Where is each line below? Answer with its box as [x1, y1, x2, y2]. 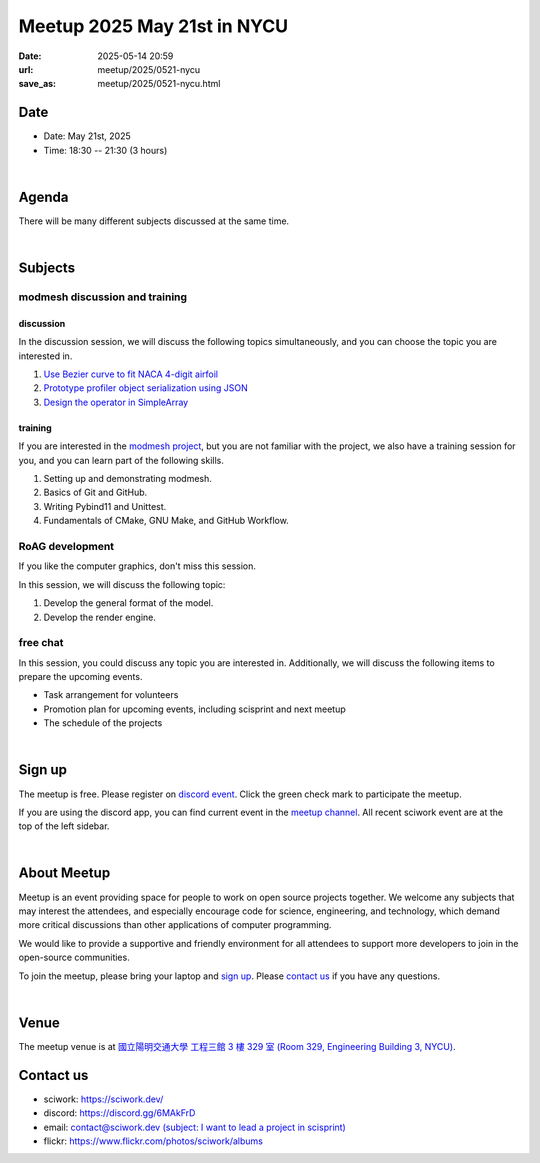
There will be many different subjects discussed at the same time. [18, 215, 290, 227]
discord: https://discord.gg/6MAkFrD [43, 1107, 196, 1119]
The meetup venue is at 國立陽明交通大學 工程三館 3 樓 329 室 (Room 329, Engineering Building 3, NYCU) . [18, 1040, 456, 1052]
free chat [18, 636, 64, 650]
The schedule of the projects [43, 717, 163, 729]
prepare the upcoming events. [18, 671, 143, 683]
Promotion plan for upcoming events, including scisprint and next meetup [43, 703, 347, 715]
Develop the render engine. [43, 611, 157, 623]
